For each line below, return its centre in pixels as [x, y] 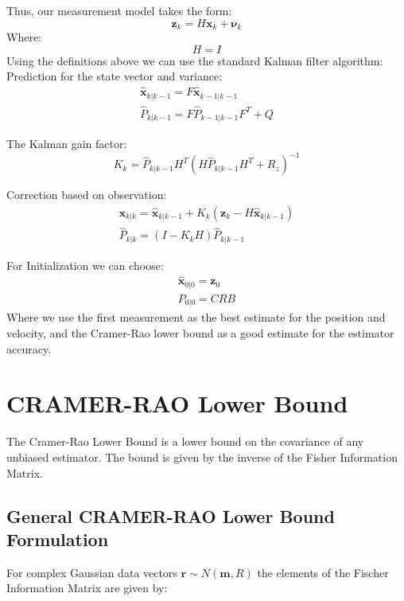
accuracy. [29, 348]
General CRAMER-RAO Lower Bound [171, 515]
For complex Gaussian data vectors [92, 572]
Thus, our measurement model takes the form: [119, 10]
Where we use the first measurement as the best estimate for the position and [196, 317]
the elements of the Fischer [323, 572]
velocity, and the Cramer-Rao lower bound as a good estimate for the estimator [200, 333]
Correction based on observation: [87, 195]
